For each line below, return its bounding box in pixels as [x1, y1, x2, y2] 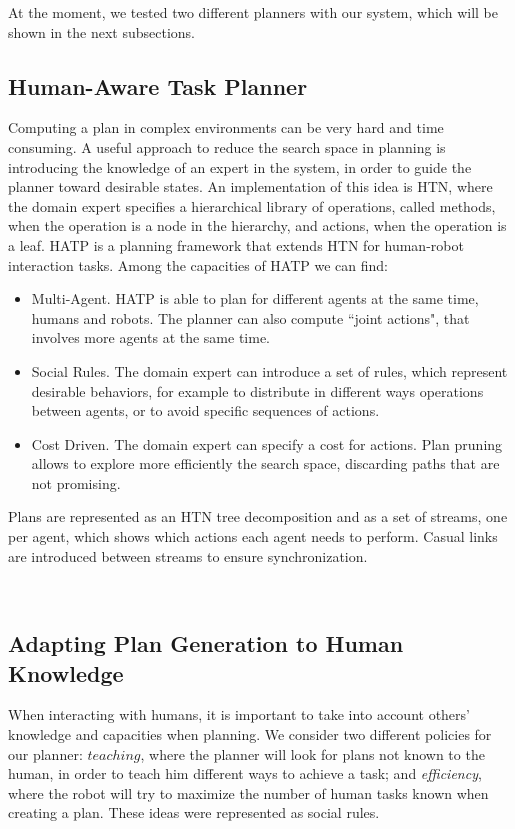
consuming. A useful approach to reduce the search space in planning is [8, 136, 446, 157]
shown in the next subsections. [8, 21, 195, 42]
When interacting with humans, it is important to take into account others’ [8, 704, 470, 725]
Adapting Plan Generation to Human [8, 628, 404, 659]
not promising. [31, 472, 121, 493]
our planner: [8, 743, 83, 764]
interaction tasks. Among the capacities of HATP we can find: [8, 254, 389, 275]
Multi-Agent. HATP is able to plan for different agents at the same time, [31, 288, 479, 309]
